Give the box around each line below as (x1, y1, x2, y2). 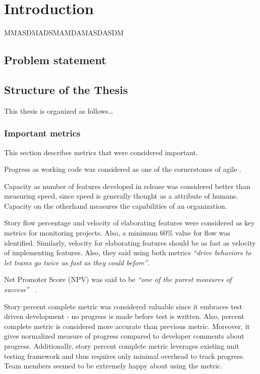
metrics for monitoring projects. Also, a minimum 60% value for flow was (4, 227, 231, 238)
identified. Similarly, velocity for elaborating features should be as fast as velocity (4, 237, 256, 248)
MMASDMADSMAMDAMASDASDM (4, 27, 124, 38)
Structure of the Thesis (4, 81, 128, 97)
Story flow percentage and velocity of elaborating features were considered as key (4, 217, 255, 228)
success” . (4, 284, 37, 295)
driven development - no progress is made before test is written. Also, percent (4, 311, 244, 321)
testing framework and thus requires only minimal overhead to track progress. (4, 350, 245, 361)
